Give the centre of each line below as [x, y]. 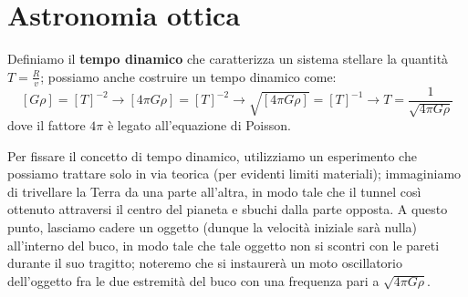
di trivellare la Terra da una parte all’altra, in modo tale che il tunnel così [214, 191]
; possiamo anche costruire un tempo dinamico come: [188, 76]
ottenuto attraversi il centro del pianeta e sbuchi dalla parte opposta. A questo [228, 209]
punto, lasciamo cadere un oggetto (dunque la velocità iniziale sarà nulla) [213, 226]
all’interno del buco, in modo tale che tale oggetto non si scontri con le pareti [224, 245]
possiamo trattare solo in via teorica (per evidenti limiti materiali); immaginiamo [234, 174]
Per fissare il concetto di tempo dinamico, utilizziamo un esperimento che [212, 155]
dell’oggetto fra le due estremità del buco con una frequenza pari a [193, 280]
